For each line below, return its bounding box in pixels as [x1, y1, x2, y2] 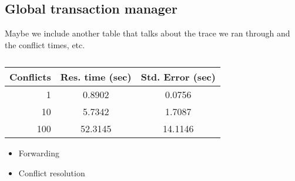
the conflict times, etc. [5, 38, 85, 51]
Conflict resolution [18, 166, 85, 179]
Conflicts [9, 70, 51, 84]
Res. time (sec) [60, 70, 132, 84]
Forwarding [18, 147, 59, 159]
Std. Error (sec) [140, 70, 216, 84]
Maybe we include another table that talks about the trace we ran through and [5, 27, 290, 39]
